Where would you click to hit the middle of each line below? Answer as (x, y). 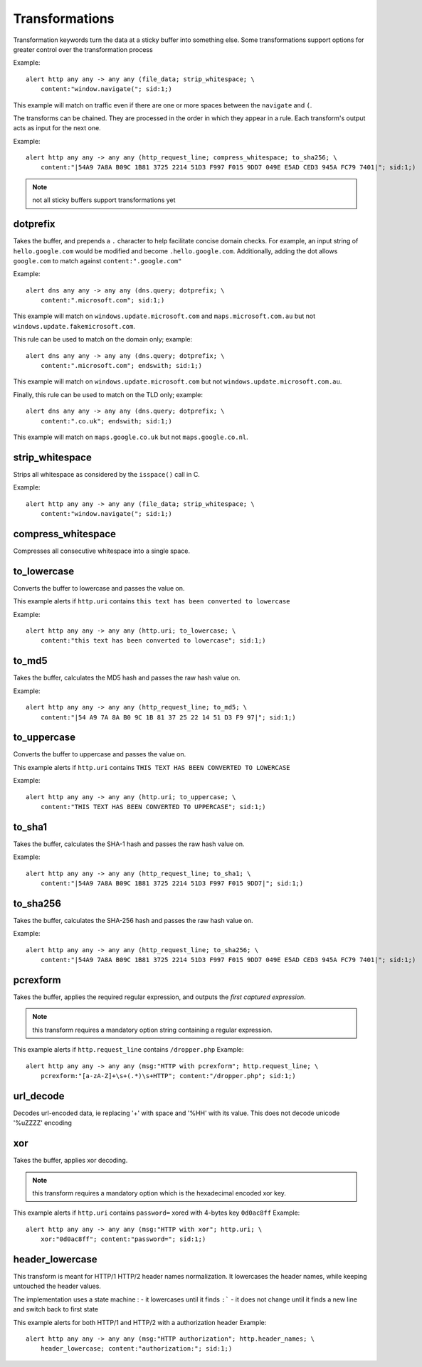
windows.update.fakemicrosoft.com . (74, 326)
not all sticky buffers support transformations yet (104, 200)
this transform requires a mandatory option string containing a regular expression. (153, 1030)
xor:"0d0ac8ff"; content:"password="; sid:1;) (123, 1239)
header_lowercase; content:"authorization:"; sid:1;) (136, 1349)
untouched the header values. (57, 1286)
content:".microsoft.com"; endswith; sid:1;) (121, 366)
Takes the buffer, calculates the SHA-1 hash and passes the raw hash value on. (129, 844)
